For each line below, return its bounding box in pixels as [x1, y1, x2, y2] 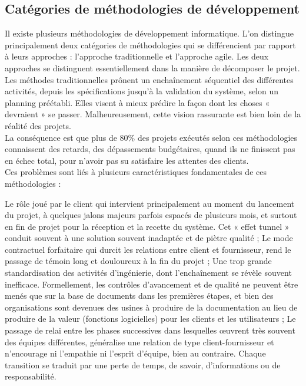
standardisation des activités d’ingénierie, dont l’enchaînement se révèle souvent [5, 266, 292, 279]
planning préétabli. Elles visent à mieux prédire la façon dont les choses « [5, 96, 270, 108]
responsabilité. [5, 370, 56, 382]
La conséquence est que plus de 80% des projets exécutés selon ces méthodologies [5, 131, 298, 143]
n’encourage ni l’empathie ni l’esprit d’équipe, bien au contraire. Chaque [5, 347, 266, 359]
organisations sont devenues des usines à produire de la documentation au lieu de [5, 301, 298, 313]
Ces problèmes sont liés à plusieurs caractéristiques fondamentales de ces [5, 166, 267, 178]
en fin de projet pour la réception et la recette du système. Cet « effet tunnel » [5, 220, 290, 232]
